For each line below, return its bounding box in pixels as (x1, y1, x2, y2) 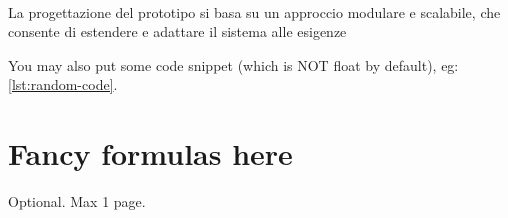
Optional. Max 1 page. (8, 191, 146, 212)
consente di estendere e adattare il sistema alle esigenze (8, 21, 347, 42)
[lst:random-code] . (8, 74, 118, 95)
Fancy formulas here (8, 133, 293, 174)
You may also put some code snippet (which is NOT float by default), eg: (8, 54, 459, 75)
